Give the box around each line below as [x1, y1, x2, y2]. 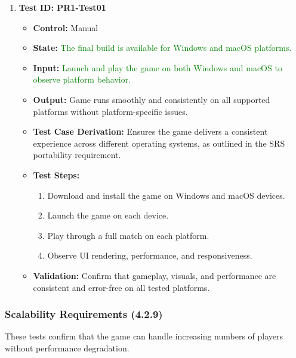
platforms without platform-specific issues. [33, 105, 188, 117]
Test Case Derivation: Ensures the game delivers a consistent [33, 125, 268, 138]
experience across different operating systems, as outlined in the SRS [33, 136, 285, 149]
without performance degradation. [5, 341, 129, 354]
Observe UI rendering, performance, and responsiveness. [47, 249, 252, 262]
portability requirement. [33, 148, 121, 161]
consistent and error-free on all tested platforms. [33, 281, 210, 293]
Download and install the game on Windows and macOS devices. [47, 189, 285, 201]
